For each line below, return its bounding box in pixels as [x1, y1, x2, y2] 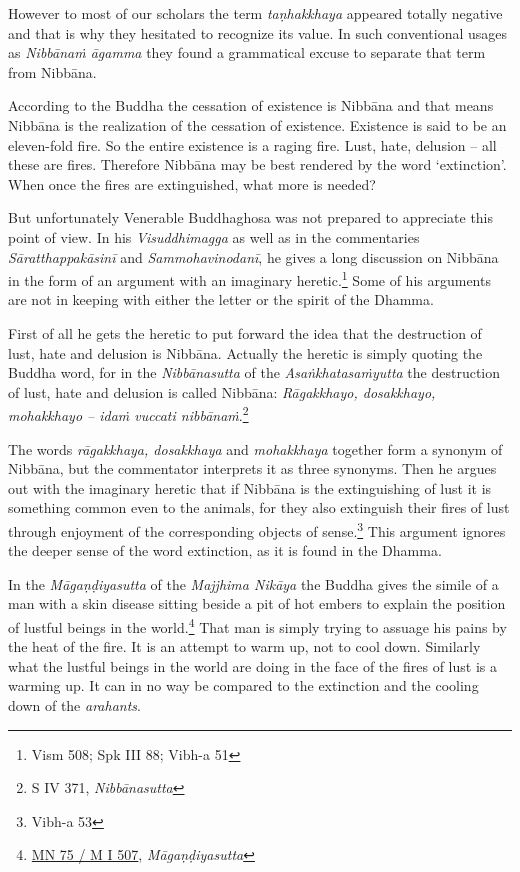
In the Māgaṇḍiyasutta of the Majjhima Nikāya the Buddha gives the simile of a [8, 573, 499, 594]
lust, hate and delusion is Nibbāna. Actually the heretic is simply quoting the [8, 342, 483, 363]
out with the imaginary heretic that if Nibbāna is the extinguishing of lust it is [8, 477, 492, 498]
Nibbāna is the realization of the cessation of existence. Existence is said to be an [8, 114, 507, 135]
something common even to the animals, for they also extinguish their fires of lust [8, 497, 510, 518]
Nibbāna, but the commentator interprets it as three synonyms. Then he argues [8, 458, 497, 479]
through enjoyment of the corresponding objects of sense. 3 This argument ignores [8, 517, 506, 541]
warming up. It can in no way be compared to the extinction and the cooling [8, 675, 479, 696]
